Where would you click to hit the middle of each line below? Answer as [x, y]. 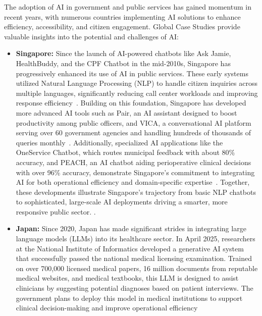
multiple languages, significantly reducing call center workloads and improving [137, 93]
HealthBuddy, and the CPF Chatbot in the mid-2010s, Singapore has [123, 63]
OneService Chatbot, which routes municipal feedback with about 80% [125, 152]
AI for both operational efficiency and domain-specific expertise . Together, [133, 182]
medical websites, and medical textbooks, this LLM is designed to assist [127, 278]
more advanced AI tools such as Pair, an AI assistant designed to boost [126, 112]
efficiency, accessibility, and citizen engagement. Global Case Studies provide [122, 27]
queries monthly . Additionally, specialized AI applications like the [119, 142]
